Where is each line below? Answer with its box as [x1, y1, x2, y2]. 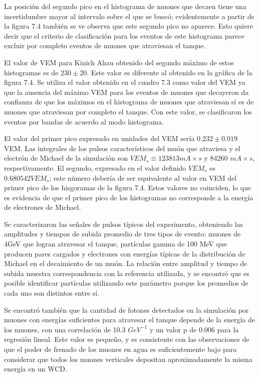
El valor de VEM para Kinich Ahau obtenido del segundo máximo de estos [4, 57, 234, 67]
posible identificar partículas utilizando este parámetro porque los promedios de [4, 278, 248, 288]
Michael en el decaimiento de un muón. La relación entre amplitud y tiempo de [4, 258, 247, 269]
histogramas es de [4, 67, 59, 77]
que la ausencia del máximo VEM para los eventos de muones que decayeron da [4, 86, 249, 97]
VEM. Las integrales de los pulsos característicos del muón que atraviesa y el [4, 143, 240, 153]
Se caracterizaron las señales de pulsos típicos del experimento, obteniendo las [4, 218, 243, 229]
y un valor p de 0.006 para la [149, 324, 239, 334]
